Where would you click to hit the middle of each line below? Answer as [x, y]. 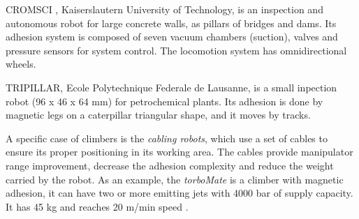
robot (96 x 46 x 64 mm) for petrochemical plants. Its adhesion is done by [164, 101]
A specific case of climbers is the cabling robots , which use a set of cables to [167, 138]
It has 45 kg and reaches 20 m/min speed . [97, 206]
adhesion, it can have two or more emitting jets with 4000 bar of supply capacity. [179, 193]
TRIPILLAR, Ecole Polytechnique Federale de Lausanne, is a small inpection [171, 87]
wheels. [21, 64]
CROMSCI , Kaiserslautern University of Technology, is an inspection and [164, 9]
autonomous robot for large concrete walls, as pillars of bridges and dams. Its [171, 23]
